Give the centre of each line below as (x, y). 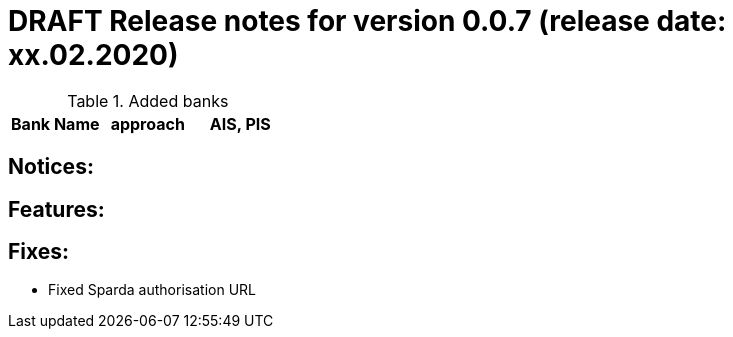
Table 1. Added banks (148, 100)
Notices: (51, 167)
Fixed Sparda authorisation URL (152, 290)
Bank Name (55, 123)
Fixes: (39, 252)
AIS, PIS (240, 123)
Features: (56, 209)
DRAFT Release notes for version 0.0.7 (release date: (367, 21)
